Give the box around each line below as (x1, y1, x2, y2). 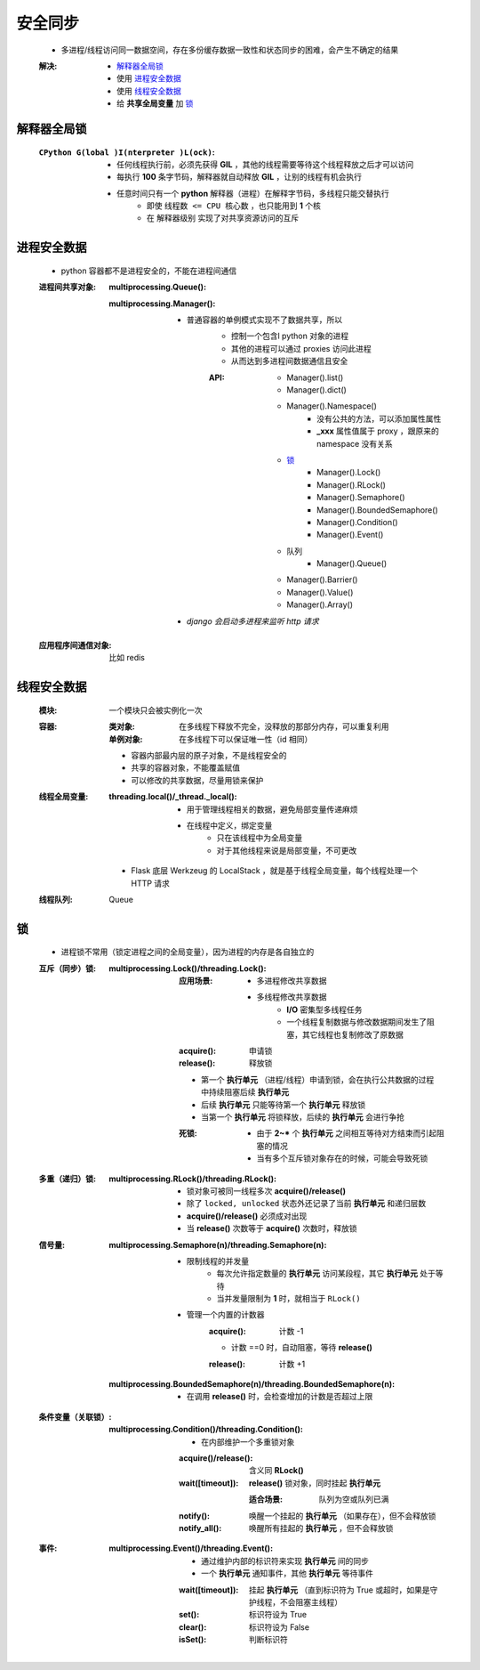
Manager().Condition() (316, 516, 398, 527)
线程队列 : (38, 894, 73, 904)
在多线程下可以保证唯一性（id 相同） (179, 734, 313, 744)
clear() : (179, 1621, 207, 1633)
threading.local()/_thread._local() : (108, 791, 237, 802)
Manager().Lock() (316, 467, 381, 478)
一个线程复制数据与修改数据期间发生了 (286, 1017, 427, 1027)
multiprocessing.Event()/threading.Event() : (108, 1543, 274, 1553)
